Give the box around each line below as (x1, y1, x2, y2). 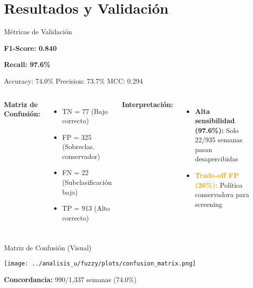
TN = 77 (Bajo (62, 106, 108, 116)
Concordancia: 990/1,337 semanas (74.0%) (4, 274, 137, 284)
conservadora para (195, 189, 249, 199)
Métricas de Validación (4, 26, 72, 37)
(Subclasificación (62, 177, 112, 187)
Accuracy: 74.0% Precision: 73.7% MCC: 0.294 (4, 75, 143, 86)
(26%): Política (195, 179, 243, 190)
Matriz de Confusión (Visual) (4, 243, 92, 253)
